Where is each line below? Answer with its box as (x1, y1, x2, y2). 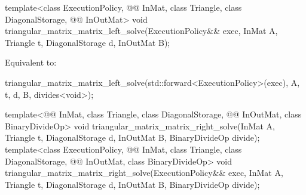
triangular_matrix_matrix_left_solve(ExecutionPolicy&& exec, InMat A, (5, 24, 278, 37)
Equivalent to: (5, 56, 57, 69)
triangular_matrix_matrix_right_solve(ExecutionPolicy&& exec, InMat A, (5, 166, 283, 179)
